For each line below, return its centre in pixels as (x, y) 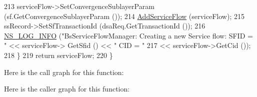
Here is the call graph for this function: (64, 72)
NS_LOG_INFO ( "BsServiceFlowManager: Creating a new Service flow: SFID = (128, 35)
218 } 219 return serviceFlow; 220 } (58, 55)
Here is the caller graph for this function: (67, 89)
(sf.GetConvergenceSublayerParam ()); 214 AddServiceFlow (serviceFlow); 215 (124, 16)
